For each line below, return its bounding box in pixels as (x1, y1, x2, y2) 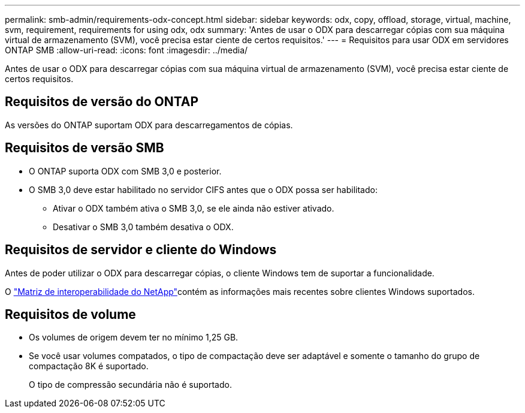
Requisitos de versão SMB (5, 140, 164, 156)
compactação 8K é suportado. (29, 361, 149, 372)
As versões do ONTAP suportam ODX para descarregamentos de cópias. (5, 119, 293, 130)
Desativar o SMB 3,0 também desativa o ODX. (53, 221, 234, 232)
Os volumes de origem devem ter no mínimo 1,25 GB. (29, 332, 239, 343)
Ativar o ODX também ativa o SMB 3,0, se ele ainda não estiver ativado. (53, 203, 334, 213)
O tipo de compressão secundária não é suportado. (29, 379, 232, 390)
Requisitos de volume (5, 306, 136, 322)
